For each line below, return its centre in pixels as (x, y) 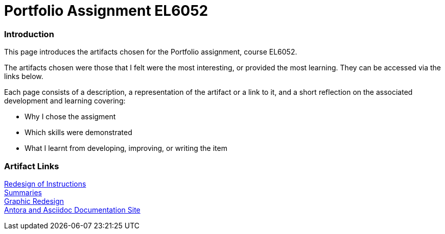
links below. (24, 76)
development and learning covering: (65, 101)
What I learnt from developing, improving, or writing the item (126, 148)
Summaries (23, 192)
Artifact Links (32, 166)
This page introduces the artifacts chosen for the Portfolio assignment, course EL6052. (151, 52)
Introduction (29, 34)
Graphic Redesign (34, 201)
